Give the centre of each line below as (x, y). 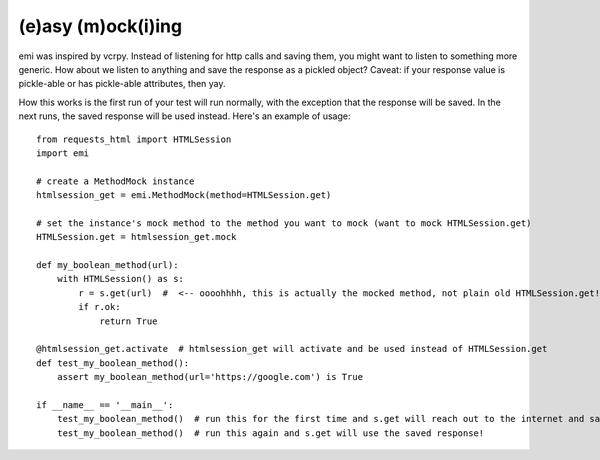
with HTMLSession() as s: (120, 279)
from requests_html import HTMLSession (134, 139)
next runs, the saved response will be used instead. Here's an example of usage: (184, 116)
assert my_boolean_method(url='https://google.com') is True (210, 377)
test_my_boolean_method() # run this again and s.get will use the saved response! (270, 433)
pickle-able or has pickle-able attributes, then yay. (122, 84)
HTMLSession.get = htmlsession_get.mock (136, 237)
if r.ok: (99, 307)
